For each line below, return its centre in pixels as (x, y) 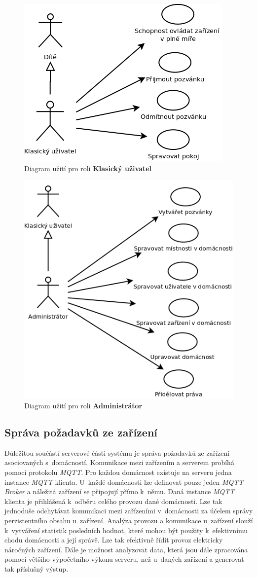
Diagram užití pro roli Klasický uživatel (88, 168)
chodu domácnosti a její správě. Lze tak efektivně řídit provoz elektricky (114, 540)
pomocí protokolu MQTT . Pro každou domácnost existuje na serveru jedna (118, 472)
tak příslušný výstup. (37, 569)
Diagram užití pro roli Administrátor (83, 406)
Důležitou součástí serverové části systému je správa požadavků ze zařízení (117, 452)
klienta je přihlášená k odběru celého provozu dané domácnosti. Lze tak (113, 501)
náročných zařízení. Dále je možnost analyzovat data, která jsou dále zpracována (126, 549)
